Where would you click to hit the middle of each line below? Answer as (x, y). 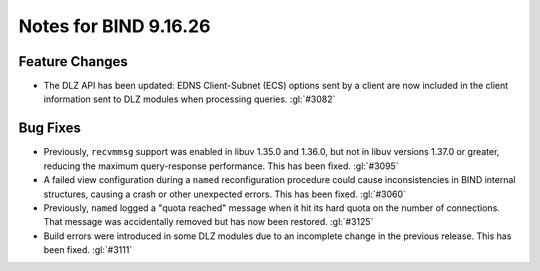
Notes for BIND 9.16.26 (114, 26)
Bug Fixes (50, 128)
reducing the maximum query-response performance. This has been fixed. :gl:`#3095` (221, 166)
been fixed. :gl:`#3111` (88, 250)
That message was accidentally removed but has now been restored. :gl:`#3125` (208, 222)
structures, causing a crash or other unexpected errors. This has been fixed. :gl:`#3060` (225, 194)
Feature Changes (73, 61)
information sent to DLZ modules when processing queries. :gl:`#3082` (189, 99)
